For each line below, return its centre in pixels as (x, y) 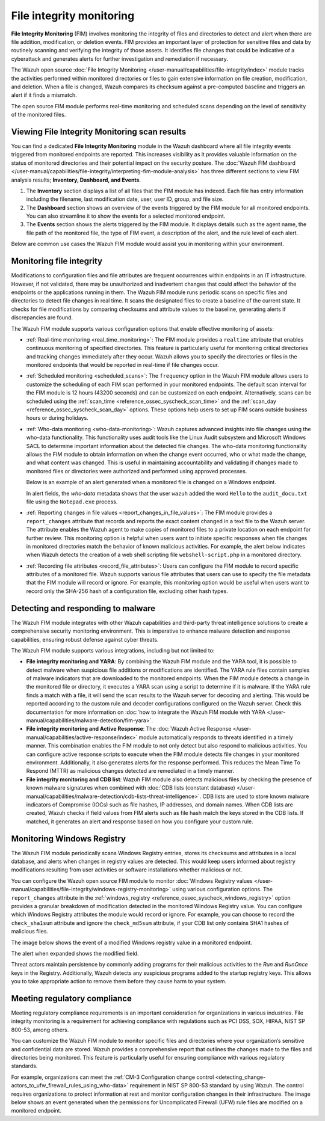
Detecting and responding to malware (83, 608)
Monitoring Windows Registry (69, 839)
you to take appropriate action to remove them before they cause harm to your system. (119, 981)
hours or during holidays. (57, 418)
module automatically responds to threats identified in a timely (216, 737)
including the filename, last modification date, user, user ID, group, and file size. (125, 199)
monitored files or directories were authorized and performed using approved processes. (137, 471)
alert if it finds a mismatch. (44, 95)
